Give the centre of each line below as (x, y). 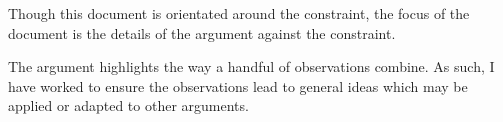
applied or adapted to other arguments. (128, 105)
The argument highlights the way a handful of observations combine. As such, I (251, 66)
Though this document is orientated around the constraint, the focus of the (239, 13)
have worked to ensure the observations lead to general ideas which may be (238, 85)
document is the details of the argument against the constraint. (202, 32)
